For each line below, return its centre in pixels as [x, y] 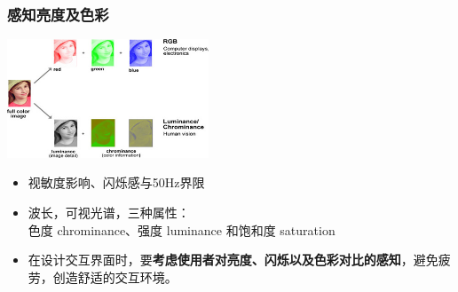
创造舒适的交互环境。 [115, 276]
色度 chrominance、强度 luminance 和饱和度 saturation [182, 229]
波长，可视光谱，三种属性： [109, 212]
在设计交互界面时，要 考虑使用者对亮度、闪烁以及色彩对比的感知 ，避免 [233, 260]
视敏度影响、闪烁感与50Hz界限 [116, 182]
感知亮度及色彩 [58, 14]
